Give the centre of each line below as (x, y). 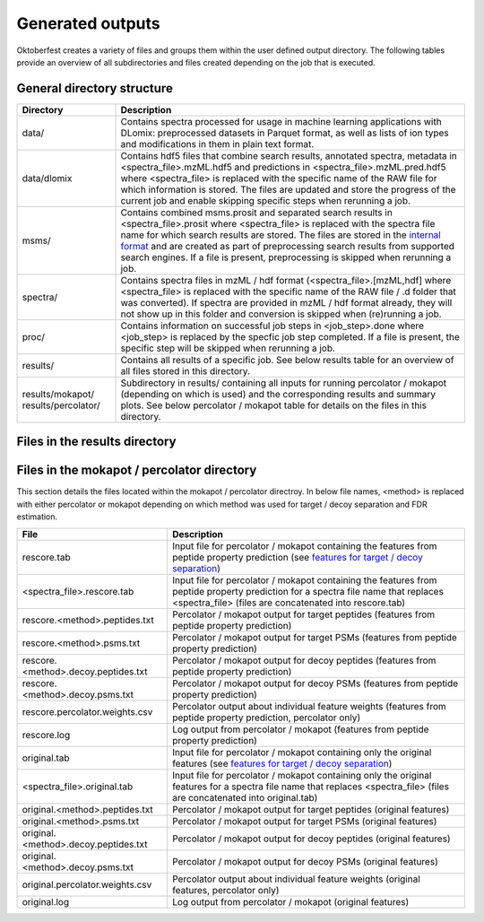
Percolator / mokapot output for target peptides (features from (303, 614)
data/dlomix (47, 178)
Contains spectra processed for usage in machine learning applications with (281, 121)
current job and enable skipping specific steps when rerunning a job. (266, 200)
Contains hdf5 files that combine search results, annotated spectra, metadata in (289, 155)
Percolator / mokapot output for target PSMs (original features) (304, 821)
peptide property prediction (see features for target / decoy (297, 557)
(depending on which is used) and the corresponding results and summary (278, 394)
